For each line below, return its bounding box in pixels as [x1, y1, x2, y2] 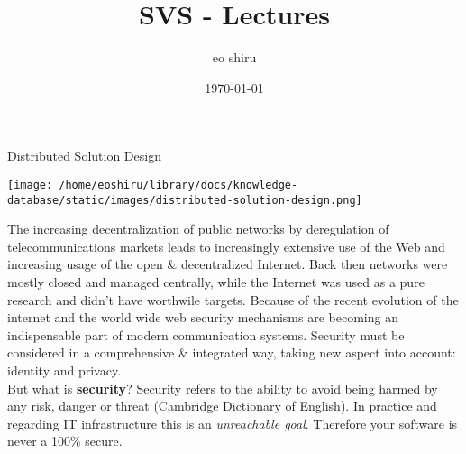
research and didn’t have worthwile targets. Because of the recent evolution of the [7, 290, 459, 309]
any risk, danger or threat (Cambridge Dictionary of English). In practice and [7, 396, 437, 415]
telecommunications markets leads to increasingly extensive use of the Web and [7, 236, 445, 255]
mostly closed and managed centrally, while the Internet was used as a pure [7, 273, 425, 291]
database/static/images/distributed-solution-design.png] [7, 193, 362, 207]
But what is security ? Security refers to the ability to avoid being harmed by [7, 378, 438, 397]
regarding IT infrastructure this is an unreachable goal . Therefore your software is [7, 413, 458, 432]
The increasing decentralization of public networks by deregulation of [7, 219, 389, 238]
